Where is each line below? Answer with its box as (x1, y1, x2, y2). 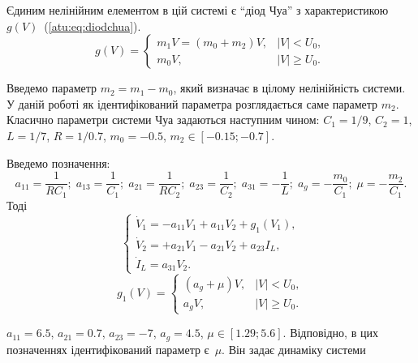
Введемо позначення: (6, 154, 110, 171)
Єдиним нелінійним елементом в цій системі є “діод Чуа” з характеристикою (6, 2, 389, 18)
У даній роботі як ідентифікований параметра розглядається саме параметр (6, 95, 378, 112)
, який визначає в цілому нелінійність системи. (173, 79, 406, 96)
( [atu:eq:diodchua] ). (44, 17, 141, 34)
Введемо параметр (6, 79, 97, 96)
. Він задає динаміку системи (222, 340, 366, 357)
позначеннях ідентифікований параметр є (6, 340, 209, 357)
